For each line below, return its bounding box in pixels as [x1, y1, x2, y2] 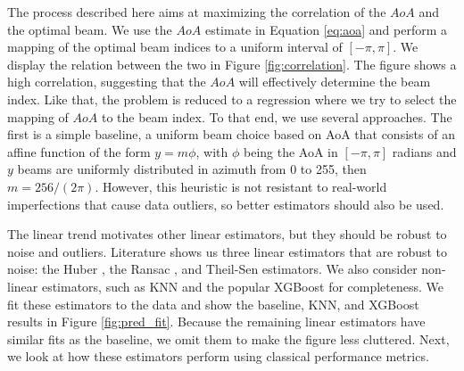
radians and [392, 142, 457, 161]
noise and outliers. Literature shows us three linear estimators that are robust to [7, 242, 448, 260]
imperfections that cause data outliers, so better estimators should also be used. [7, 194, 444, 213]
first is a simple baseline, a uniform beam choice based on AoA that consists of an [7, 125, 455, 144]
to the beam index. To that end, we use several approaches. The [101, 107, 452, 126]
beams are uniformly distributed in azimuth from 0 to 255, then [17, 160, 367, 178]
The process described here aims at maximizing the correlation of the [7, 3, 386, 21]
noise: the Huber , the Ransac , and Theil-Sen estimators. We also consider [7, 260, 418, 278]
